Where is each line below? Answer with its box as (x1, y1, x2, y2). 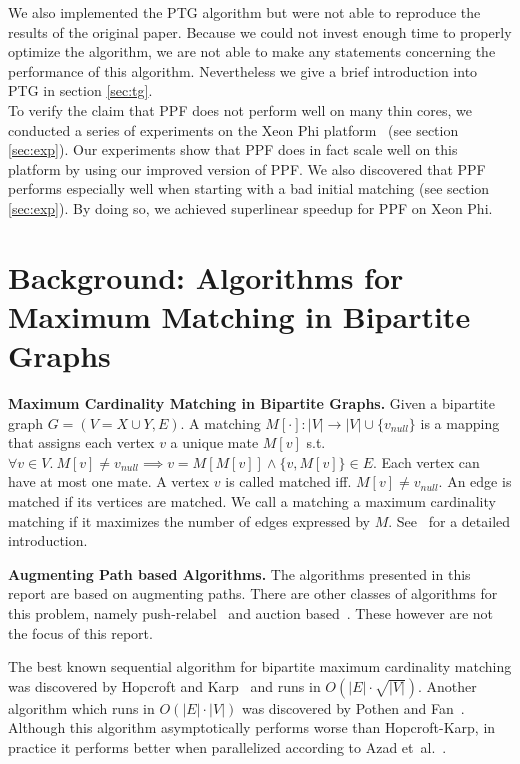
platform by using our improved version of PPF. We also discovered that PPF (8, 158, 486, 179)
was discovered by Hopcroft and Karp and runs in (8, 675, 321, 696)
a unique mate (170, 432, 259, 453)
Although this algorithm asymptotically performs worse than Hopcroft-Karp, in (8, 717, 496, 738)
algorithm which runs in (8, 697, 155, 718)
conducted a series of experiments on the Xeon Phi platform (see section (8, 119, 459, 140)
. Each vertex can (372, 451, 480, 472)
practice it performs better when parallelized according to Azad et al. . (8, 736, 447, 757)
